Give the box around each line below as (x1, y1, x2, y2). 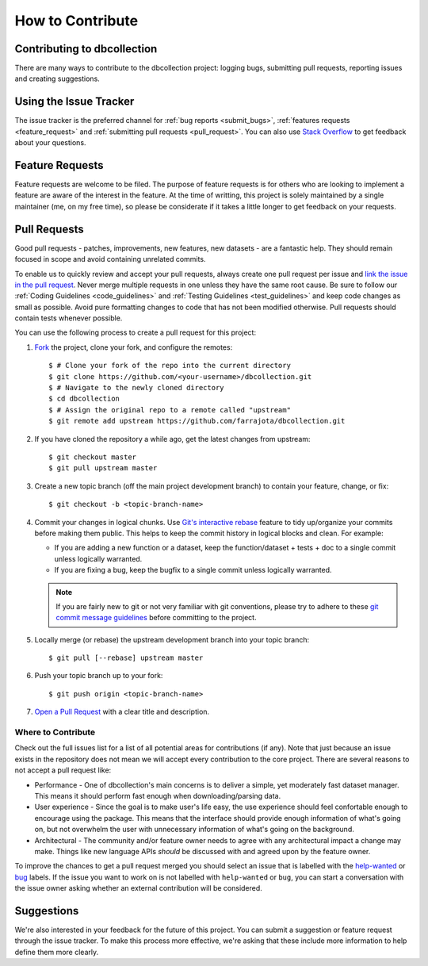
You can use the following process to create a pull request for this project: (14, 328, 257, 337)
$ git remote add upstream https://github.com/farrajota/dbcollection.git (48, 416, 346, 426)
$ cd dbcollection (48, 394, 120, 404)
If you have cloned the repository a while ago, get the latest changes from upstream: (34, 434, 311, 443)
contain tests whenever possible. (14, 313, 123, 323)
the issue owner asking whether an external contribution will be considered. (14, 884, 263, 893)
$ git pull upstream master (48, 464, 158, 473)
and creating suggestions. (14, 74, 101, 83)
